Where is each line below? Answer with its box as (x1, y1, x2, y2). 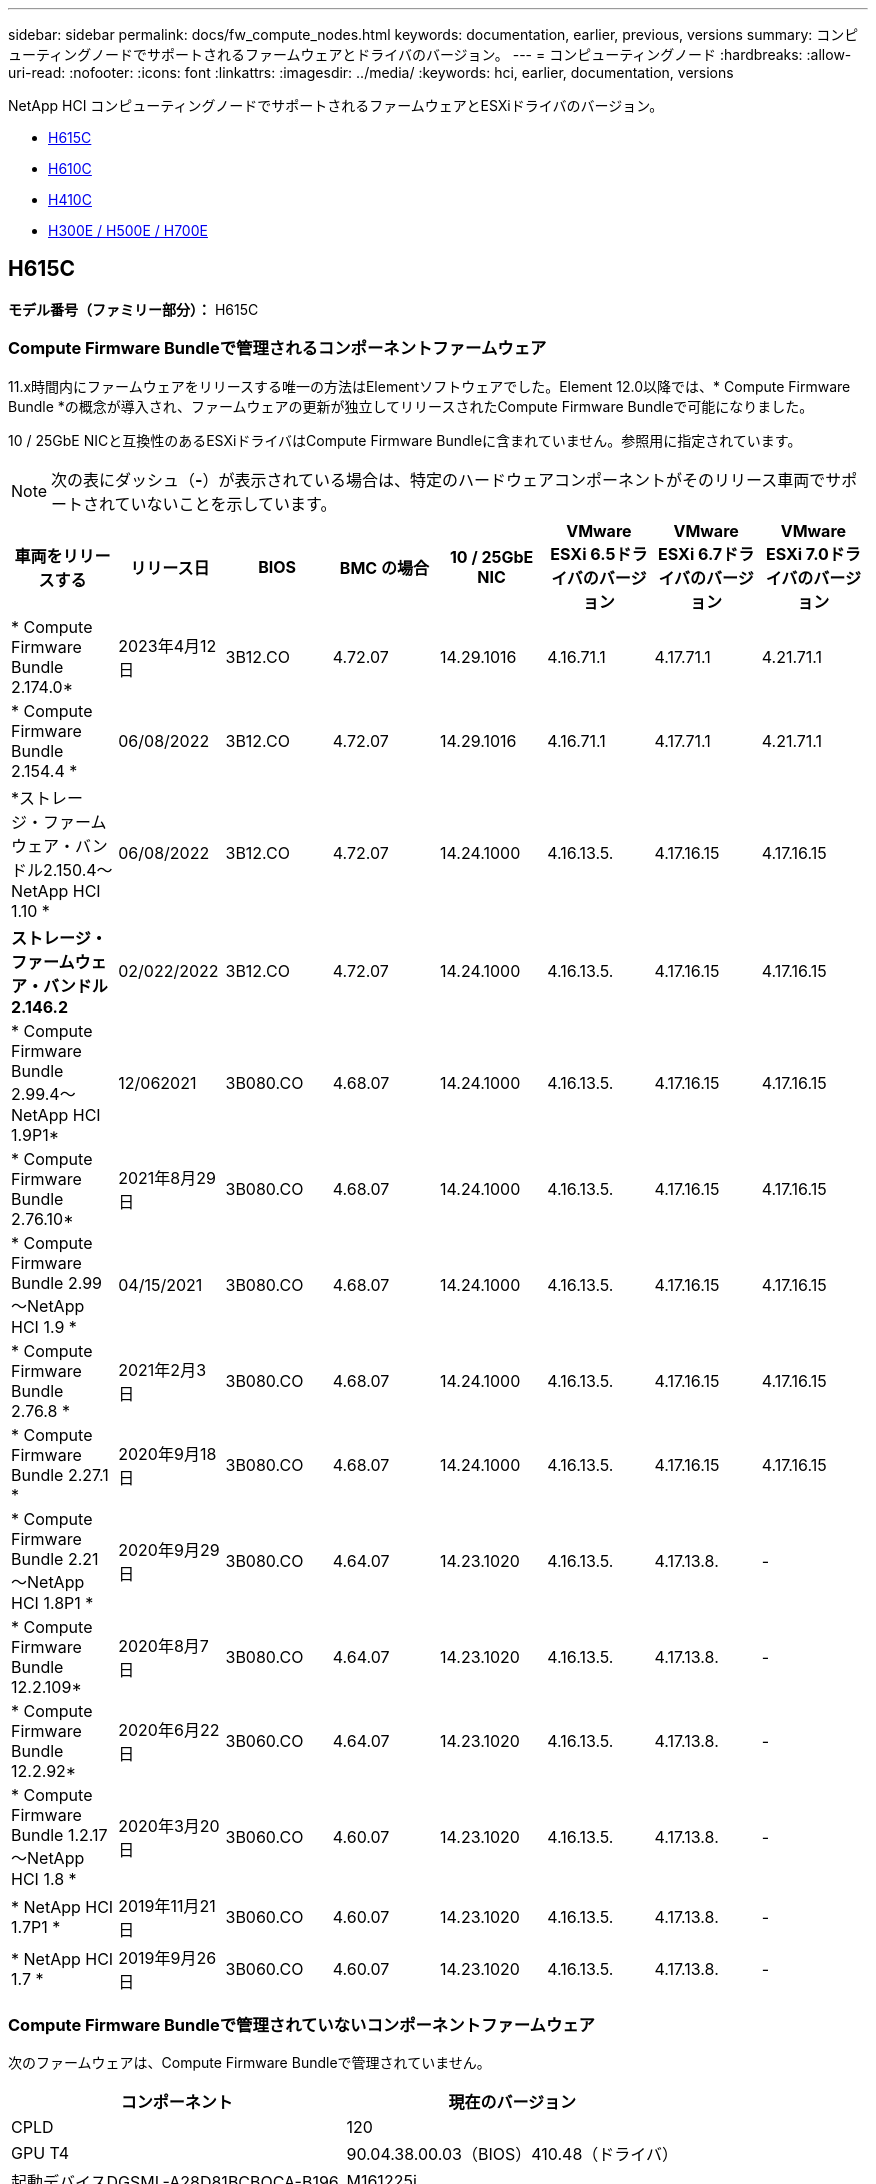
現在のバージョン (448, 2092, 577, 2113)
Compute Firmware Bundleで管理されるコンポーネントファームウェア (8, 338, 547, 359)
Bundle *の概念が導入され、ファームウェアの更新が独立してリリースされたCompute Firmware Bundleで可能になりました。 (8, 397, 814, 415)
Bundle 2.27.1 (11, 1464, 109, 1485)
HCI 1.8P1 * (11, 1592, 94, 1613)
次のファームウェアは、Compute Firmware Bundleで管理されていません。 (8, 2054, 491, 2072)
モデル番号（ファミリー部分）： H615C (8, 300, 259, 318)
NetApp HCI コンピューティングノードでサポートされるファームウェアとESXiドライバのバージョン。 (8, 97, 664, 114)
